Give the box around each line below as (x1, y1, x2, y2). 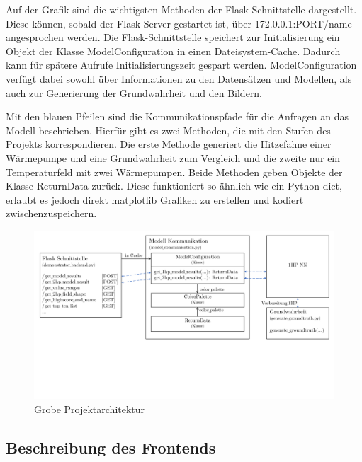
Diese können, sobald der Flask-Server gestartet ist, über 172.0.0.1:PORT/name (6, 16, 352, 30)
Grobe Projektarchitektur (34, 402, 145, 416)
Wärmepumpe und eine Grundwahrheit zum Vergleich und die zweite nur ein (6, 150, 341, 165)
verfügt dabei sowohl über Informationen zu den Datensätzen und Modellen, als (6, 71, 352, 86)
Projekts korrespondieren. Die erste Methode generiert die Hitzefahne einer (6, 137, 332, 151)
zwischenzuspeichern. (6, 206, 97, 221)
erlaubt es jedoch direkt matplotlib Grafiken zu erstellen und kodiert (6, 192, 304, 207)
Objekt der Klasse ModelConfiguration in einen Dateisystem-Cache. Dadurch (6, 43, 341, 58)
